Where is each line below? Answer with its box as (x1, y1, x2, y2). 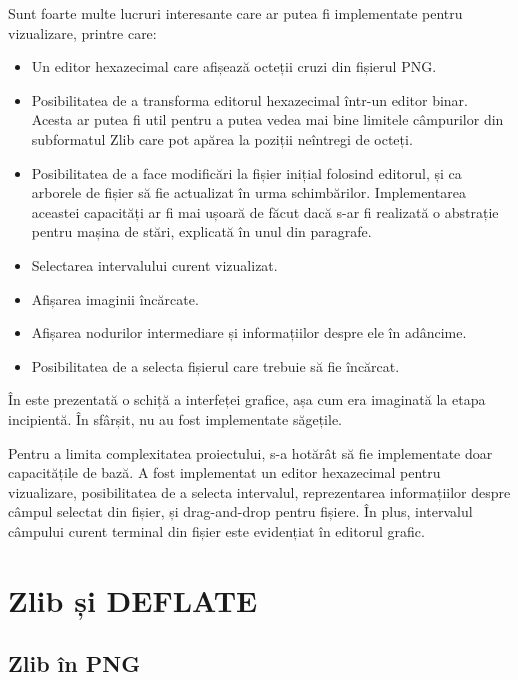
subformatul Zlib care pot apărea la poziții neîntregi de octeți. (31, 128, 413, 149)
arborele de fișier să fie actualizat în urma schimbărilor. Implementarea (31, 182, 466, 203)
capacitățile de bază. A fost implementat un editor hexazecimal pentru (8, 462, 441, 483)
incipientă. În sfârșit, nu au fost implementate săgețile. (8, 408, 343, 429)
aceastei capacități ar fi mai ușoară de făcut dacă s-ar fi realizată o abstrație (31, 201, 499, 222)
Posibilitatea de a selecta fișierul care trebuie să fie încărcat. (31, 355, 400, 376)
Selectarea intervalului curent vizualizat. (31, 254, 278, 275)
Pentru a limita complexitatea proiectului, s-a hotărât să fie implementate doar (8, 442, 493, 463)
